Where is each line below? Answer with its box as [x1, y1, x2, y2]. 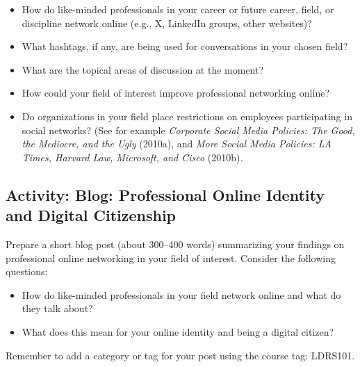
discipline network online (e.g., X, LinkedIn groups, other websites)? [22, 15, 312, 30]
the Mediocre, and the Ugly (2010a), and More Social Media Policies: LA [22, 136, 332, 151]
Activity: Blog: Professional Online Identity [6, 183, 325, 205]
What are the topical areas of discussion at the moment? [22, 62, 264, 76]
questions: [6, 264, 48, 279]
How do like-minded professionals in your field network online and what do [22, 287, 341, 302]
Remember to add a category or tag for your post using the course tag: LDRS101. [6, 348, 355, 362]
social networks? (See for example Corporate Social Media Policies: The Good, [22, 122, 355, 137]
